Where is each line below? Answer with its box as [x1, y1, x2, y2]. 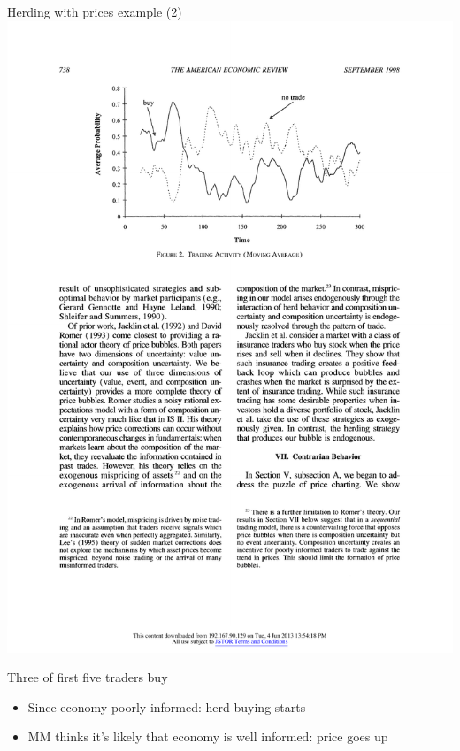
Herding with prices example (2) [7, 3, 182, 20]
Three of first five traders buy [7, 668, 168, 686]
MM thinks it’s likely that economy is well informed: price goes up [27, 727, 388, 746]
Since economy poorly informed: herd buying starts [27, 697, 306, 716]
